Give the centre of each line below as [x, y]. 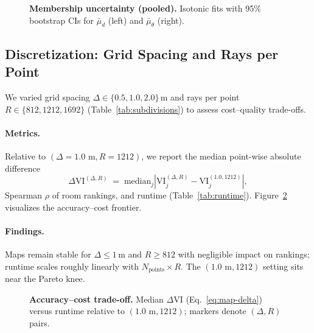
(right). [171, 20]
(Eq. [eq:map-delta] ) [224, 299]
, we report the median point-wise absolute [221, 156]
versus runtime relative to [77, 311]
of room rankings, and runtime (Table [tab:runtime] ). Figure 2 [169, 195]
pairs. [40, 322]
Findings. [25, 230]
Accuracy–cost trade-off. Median [96, 299]
